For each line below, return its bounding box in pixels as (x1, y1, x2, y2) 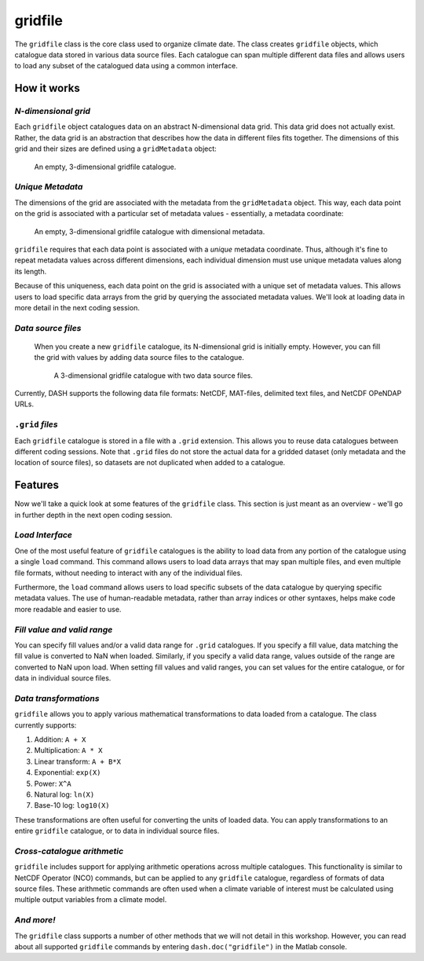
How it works (14, 82, 80, 95)
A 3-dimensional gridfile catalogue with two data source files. (53, 370, 253, 380)
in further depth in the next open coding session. (14, 510, 173, 519)
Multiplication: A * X (34, 746, 103, 755)
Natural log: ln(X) (34, 790, 95, 799)
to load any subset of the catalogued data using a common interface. (14, 61, 239, 71)
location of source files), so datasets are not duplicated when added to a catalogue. (14, 458, 286, 468)
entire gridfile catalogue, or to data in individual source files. (14, 826, 220, 836)
